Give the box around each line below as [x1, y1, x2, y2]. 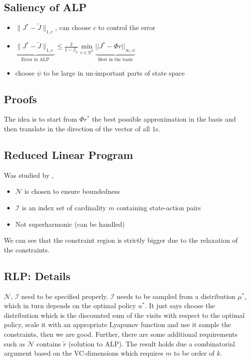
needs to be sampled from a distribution [117, 291, 235, 301]
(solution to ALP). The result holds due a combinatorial [68, 338, 235, 348]
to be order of [174, 348, 215, 358]
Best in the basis [98, 57, 133, 63]
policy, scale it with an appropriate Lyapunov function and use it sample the [4, 319, 231, 330]
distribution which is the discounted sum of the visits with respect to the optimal [4, 310, 245, 320]
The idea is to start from [4, 114, 77, 124]
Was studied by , [4, 170, 54, 180]
